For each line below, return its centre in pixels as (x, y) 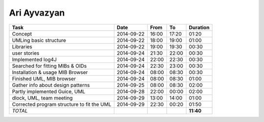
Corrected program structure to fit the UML (62, 104)
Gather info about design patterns (51, 85)
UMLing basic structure (39, 40)
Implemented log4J (34, 60)
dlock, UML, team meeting (42, 98)
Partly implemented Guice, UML (49, 91)
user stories (26, 53)
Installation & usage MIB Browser (50, 72)
